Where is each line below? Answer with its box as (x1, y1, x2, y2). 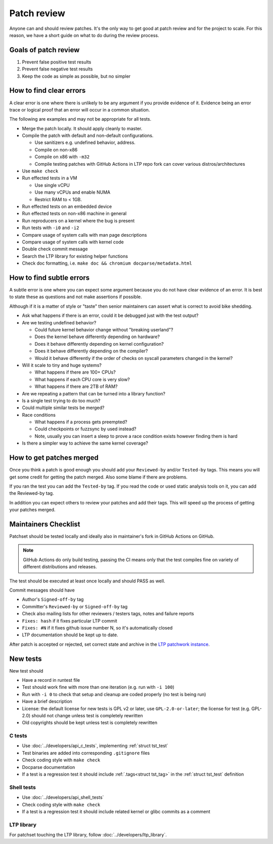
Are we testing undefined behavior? (22, 319, 97, 325)
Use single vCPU (34, 182, 70, 188)
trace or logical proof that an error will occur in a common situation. (9, 106, 150, 113)
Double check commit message (22, 246, 88, 252)
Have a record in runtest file (22, 677, 80, 683)
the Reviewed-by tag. (9, 490, 54, 496)
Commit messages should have (9, 587, 75, 593)
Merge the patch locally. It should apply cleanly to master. (22, 125, 143, 131)
